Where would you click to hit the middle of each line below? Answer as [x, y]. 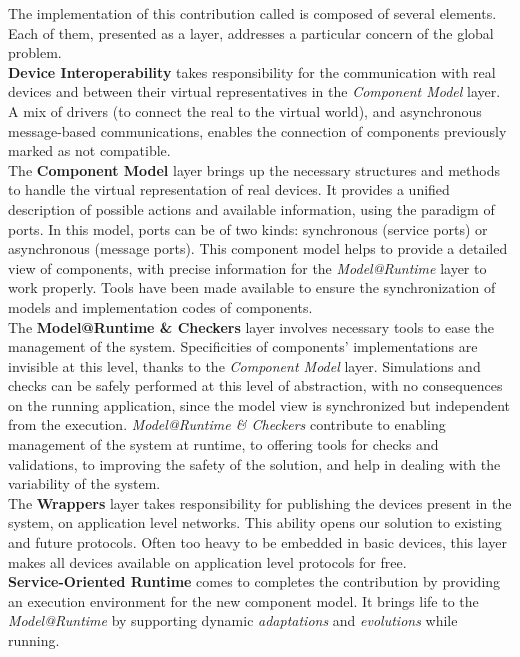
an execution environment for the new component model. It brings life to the [243, 600]
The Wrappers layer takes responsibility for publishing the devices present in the [260, 502]
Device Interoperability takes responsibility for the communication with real [252, 71]
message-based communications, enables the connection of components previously [257, 130]
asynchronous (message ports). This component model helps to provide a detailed [258, 248]
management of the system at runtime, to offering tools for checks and [223, 444]
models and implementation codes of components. [160, 306]
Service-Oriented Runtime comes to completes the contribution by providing [254, 581]
